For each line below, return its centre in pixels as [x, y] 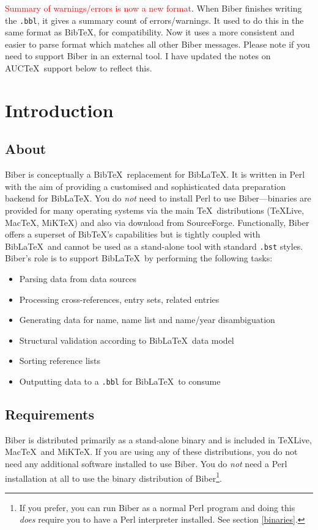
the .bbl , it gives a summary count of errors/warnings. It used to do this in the [154, 20]
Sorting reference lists [60, 361]
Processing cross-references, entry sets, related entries [119, 299]
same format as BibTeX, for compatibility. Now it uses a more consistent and [150, 32]
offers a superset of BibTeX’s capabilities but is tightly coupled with [133, 234]
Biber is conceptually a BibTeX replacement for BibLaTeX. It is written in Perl [155, 174]
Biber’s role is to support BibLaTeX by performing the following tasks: [139, 258]
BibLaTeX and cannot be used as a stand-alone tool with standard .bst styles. [154, 246]
